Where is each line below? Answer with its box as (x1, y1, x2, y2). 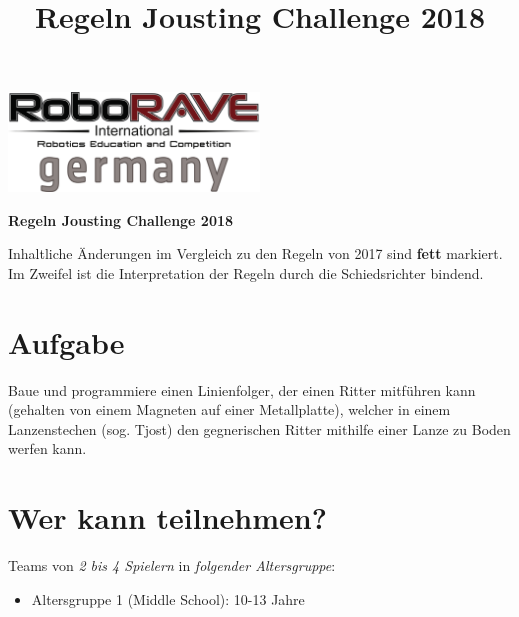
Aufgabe (8, 321, 125, 362)
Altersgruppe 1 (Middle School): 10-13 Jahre (31, 588, 305, 609)
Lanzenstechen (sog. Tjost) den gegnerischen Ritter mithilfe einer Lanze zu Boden (8, 418, 511, 439)
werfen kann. (8, 438, 87, 459)
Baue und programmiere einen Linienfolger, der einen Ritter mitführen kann (8, 379, 476, 400)
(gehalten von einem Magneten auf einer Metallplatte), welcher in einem (8, 399, 451, 420)
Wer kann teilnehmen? (8, 497, 327, 538)
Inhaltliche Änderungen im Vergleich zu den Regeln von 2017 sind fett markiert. (8, 243, 503, 264)
